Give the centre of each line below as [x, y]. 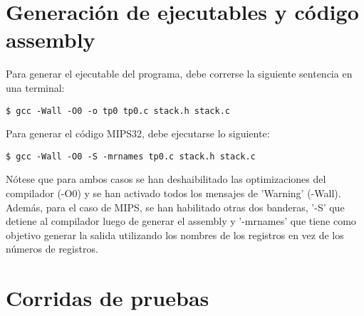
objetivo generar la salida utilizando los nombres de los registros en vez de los [175, 235]
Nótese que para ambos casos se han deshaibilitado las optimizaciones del [166, 179]
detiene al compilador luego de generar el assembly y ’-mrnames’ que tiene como [181, 221]
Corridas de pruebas [108, 298]
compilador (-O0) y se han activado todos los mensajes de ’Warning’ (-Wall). [173, 193]
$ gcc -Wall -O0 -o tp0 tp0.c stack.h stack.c [118, 111]
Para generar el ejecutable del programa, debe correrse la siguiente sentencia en [179, 74]
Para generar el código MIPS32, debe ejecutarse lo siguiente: [138, 133]
